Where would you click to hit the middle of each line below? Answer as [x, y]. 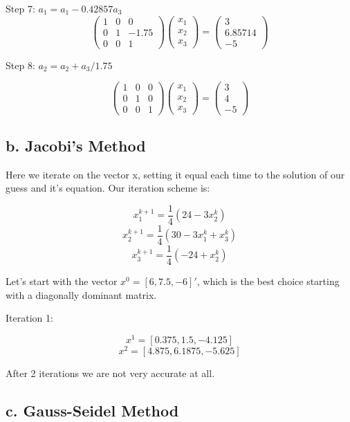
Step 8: [20, 65]
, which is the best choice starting [268, 281]
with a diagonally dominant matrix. [81, 294]
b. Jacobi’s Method [76, 145]
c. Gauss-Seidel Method [92, 410]
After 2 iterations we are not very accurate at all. [110, 373]
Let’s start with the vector [62, 281]
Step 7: [20, 8]
